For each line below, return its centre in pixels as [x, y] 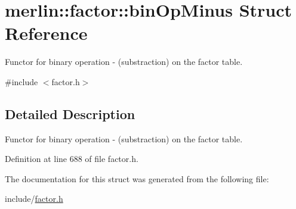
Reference [46, 33]
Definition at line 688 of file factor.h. [72, 159]
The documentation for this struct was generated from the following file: [137, 178]
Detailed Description [70, 113]
